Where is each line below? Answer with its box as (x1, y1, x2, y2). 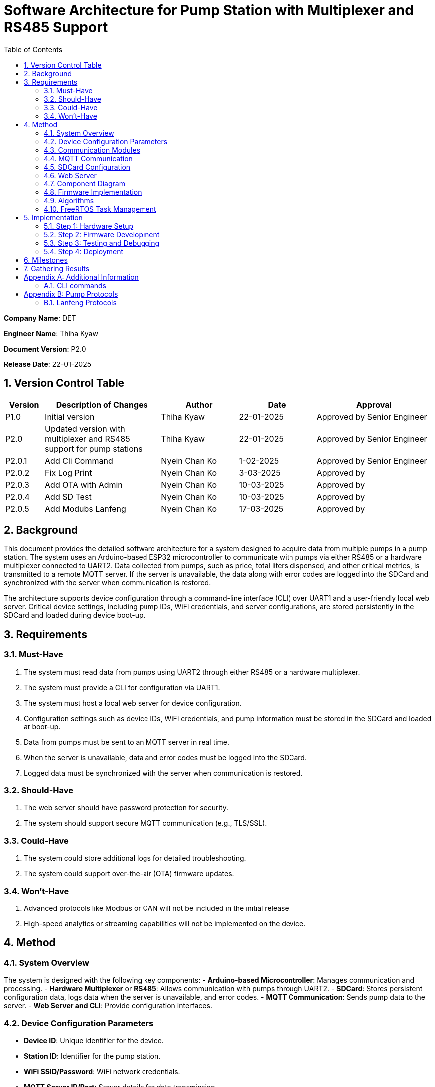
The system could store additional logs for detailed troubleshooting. (24, 854, 246, 863)
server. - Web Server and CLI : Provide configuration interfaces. (4, 1001, 212, 1010)
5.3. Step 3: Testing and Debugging (44, 238, 160, 247)
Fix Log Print (45, 467, 92, 478)
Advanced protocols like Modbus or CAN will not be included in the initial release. (24, 904, 291, 912)
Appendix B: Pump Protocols (24, 289, 118, 298)
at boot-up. (24, 722, 61, 731)
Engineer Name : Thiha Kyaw (4, 329, 98, 338)
